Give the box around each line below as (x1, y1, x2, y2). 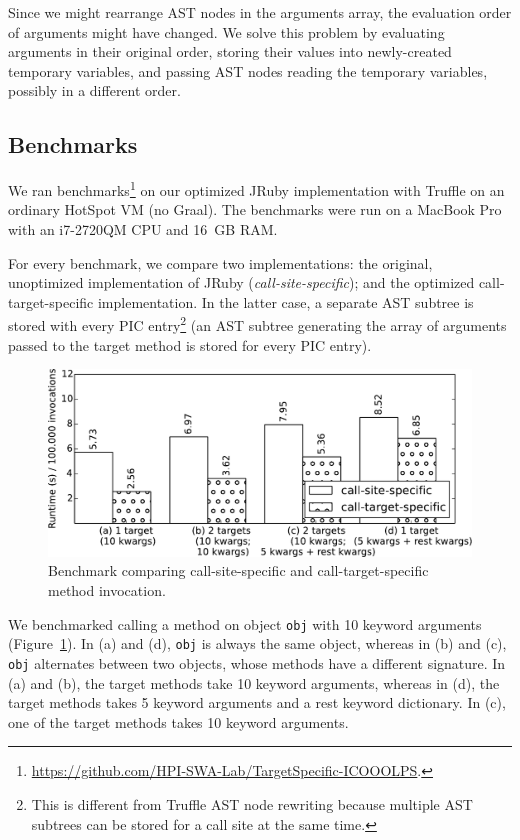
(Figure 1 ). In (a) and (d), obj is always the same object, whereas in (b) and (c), (8, 633, 507, 654)
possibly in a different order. (8, 80, 181, 101)
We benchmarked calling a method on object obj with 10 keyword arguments (8, 613, 482, 634)
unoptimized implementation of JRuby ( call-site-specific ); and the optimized (8, 272, 475, 293)
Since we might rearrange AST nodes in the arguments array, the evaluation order (8, 2, 512, 22)
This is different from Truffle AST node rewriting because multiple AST (31, 793, 473, 814)
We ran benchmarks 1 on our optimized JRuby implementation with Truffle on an (8, 177, 505, 200)
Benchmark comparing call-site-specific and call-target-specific (48, 560, 429, 581)
